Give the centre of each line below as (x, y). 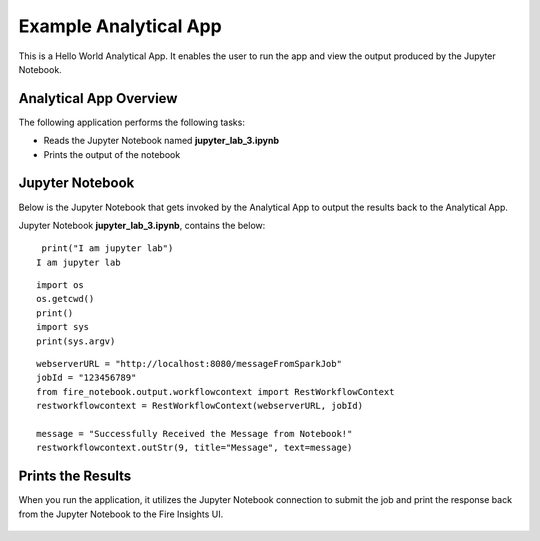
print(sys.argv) (76, 341)
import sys (63, 327)
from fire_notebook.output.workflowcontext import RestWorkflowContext (215, 391)
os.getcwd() (65, 299)
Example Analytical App (120, 26)
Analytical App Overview (98, 98)
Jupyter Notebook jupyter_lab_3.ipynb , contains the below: (142, 225)
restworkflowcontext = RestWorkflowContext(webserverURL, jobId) (200, 406)
